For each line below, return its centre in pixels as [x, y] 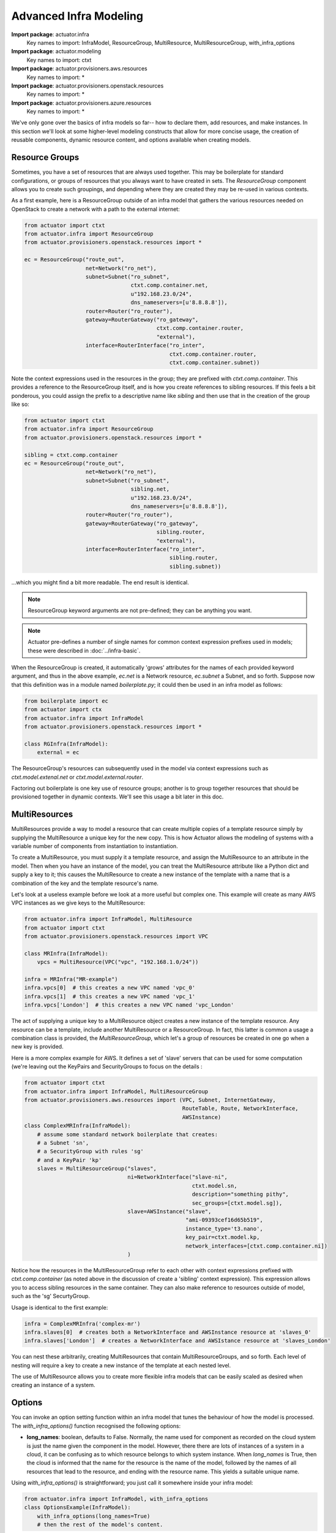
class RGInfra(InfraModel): [66, 744]
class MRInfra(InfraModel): [66, 953]
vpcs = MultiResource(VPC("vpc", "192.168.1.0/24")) [118, 962]
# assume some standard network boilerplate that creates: [128, 1134]
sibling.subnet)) [195, 566]
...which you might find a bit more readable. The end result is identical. [100, 582]
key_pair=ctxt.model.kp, [223, 1237]
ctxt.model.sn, [215, 1186]
